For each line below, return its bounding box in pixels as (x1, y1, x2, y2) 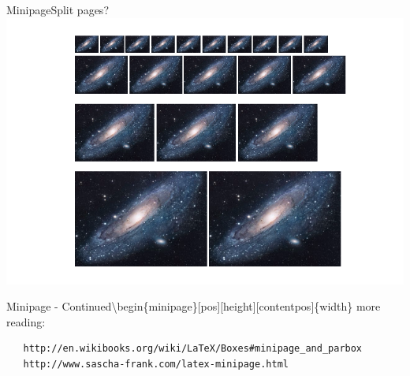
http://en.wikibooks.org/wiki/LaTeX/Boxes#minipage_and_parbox (23, 343, 363, 355)
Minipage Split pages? (6, 2, 109, 17)
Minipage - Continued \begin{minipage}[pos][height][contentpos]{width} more (6, 298, 381, 315)
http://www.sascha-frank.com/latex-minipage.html (23, 358, 289, 370)
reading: (6, 313, 46, 329)
